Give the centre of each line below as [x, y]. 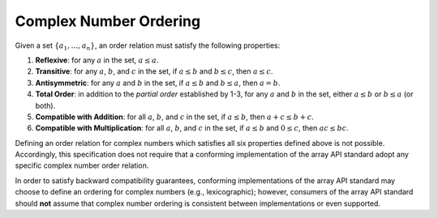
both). [45, 105]
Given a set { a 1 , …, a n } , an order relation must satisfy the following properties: [148, 46]
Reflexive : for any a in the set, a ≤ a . [97, 60]
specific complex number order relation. [82, 165]
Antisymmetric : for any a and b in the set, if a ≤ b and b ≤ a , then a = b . [158, 83]
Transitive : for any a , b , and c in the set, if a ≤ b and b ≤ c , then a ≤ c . [154, 71]
